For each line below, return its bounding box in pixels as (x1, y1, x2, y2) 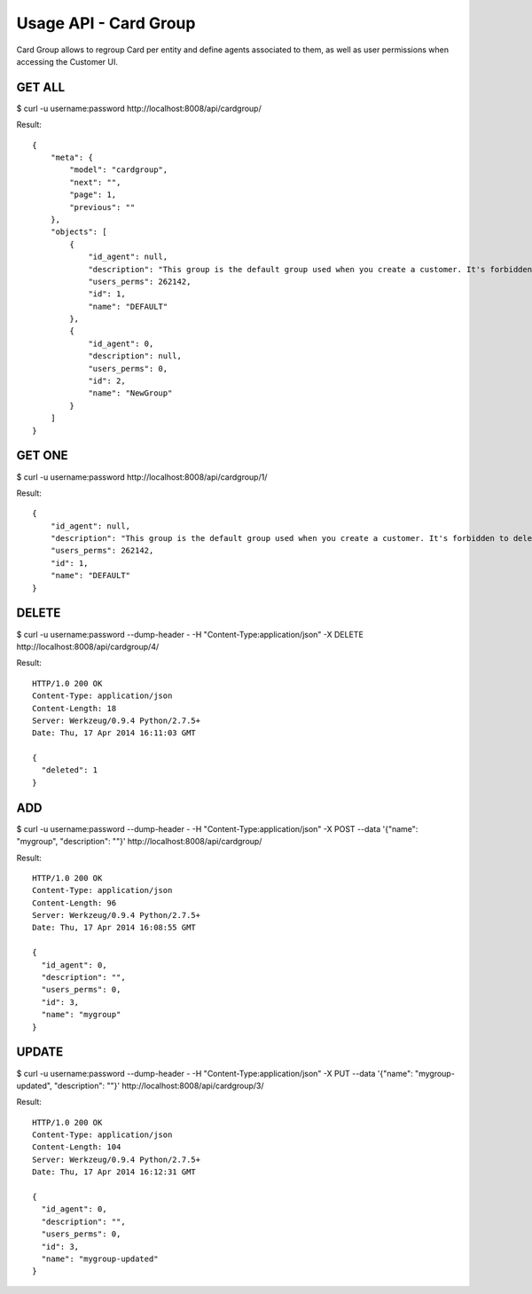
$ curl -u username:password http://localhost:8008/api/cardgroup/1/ (16, 471, 268, 482)
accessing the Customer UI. (16, 56, 119, 67)
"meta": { (50, 153, 93, 163)
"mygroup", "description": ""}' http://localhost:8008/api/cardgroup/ (16, 836, 262, 847)
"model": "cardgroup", (69, 165, 168, 175)
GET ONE (16, 448, 68, 463)
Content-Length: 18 (32, 703, 117, 713)
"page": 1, (69, 190, 117, 200)
